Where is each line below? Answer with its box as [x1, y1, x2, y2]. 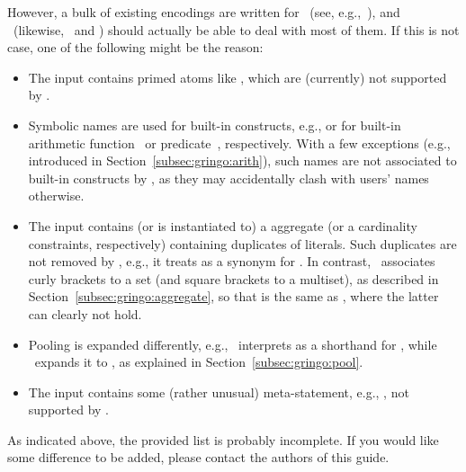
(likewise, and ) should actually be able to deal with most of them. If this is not [13, 20, 460, 39]
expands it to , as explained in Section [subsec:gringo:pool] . [34, 352, 363, 371]
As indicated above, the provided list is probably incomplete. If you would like [7, 430, 439, 449]
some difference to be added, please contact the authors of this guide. [7, 448, 390, 467]
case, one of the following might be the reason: [7, 38, 264, 57]
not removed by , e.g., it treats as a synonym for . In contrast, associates [28, 252, 435, 271]
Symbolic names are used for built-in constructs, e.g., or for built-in [28, 115, 401, 134]
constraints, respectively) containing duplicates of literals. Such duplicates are [28, 234, 457, 253]
